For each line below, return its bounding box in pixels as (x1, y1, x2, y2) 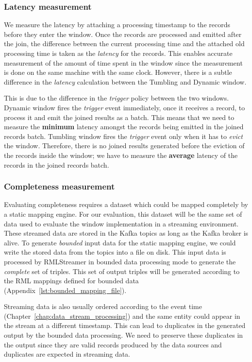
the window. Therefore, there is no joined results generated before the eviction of (4, 140, 245, 151)
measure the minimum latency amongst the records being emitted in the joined (4, 121, 244, 132)
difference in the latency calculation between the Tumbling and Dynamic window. (4, 76, 247, 86)
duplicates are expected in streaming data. (4, 349, 131, 359)
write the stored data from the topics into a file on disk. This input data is (4, 247, 226, 257)
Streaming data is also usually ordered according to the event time (4, 301, 202, 311)
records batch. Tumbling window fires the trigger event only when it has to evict (4, 131, 243, 141)
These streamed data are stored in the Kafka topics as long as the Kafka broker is (4, 228, 249, 238)
